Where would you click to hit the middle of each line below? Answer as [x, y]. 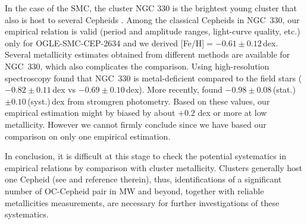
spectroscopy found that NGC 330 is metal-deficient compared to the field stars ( [153, 78]
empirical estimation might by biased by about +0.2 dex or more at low [136, 113]
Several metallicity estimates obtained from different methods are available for [148, 54]
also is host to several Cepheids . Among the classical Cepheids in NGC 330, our [152, 19]
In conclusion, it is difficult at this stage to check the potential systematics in [145, 156]
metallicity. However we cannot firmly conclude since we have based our [136, 124]
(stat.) [284, 89]
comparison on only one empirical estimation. [88, 136]
